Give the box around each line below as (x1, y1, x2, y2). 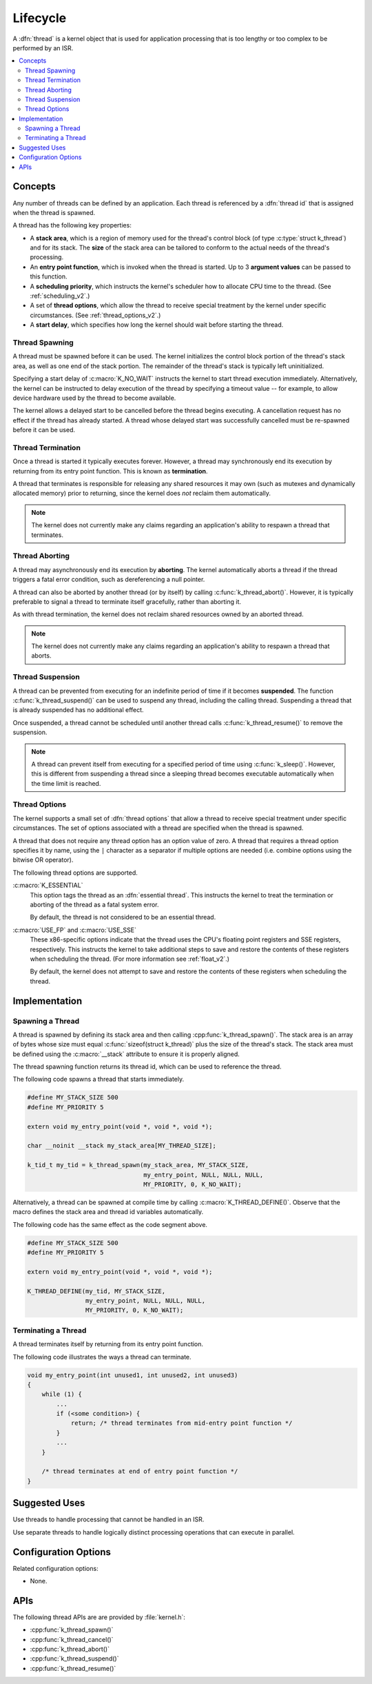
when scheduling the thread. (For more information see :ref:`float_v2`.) (30, 955, 230, 963)
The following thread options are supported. (12, 869, 138, 877)
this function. (30, 272, 68, 281)
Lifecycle (12, 10, 67, 26)
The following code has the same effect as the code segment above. (12, 1220, 208, 1228)
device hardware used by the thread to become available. (12, 394, 176, 402)
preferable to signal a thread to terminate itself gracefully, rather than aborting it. (12, 597, 241, 606)
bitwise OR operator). (12, 855, 74, 864)
